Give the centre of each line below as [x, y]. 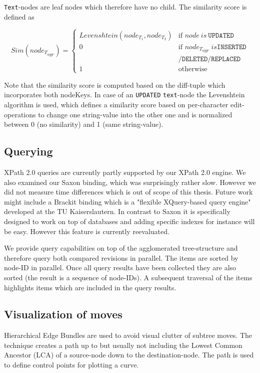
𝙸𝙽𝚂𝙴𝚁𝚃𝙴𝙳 [231, 47]
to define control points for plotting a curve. [71, 365]
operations [20, 114]
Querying [28, 151]
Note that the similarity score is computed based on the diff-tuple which [115, 84]
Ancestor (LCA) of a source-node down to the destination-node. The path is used [129, 355]
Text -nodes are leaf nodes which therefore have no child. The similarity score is [125, 7]
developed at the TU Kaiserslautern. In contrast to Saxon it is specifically [117, 211]
